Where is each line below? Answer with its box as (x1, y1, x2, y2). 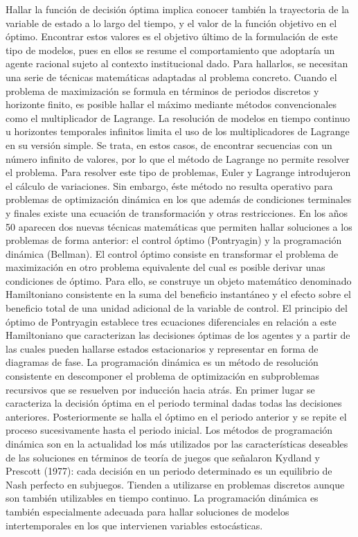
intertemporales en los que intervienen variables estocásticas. (6, 518, 263, 532)
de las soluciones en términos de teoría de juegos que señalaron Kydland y (6, 450, 321, 464)
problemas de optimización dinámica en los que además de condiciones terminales (6, 192, 352, 206)
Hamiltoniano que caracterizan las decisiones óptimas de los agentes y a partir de (6, 328, 350, 342)
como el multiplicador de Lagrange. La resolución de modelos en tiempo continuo (6, 110, 350, 125)
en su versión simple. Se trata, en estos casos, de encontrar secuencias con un (6, 137, 332, 152)
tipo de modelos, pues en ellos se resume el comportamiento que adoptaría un (6, 42, 335, 57)
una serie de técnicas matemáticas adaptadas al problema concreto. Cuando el (6, 69, 337, 84)
